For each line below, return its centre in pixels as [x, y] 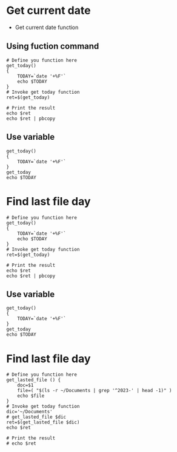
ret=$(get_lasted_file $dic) [43, 422]
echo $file [31, 396]
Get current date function [47, 27]
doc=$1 [25, 385]
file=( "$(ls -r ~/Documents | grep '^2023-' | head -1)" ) [95, 391]
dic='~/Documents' [29, 412]
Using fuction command [53, 46]
